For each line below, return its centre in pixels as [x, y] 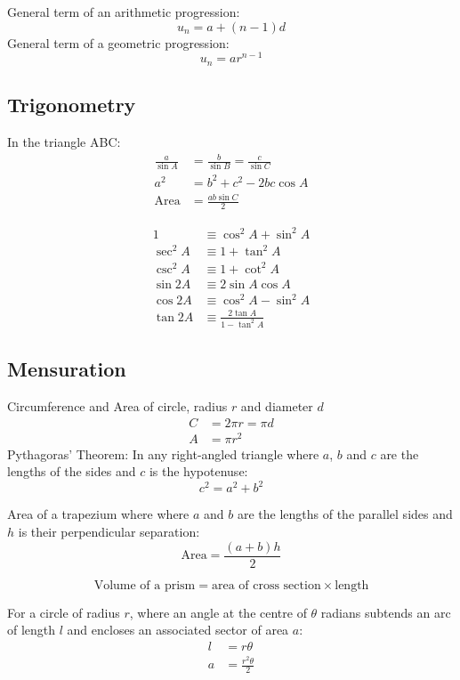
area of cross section [266, 585]
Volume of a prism [145, 585]
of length [32, 630]
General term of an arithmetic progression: [124, 12]
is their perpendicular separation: [109, 532]
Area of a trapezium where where [98, 514]
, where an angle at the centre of [218, 612]
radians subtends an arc [386, 612]
